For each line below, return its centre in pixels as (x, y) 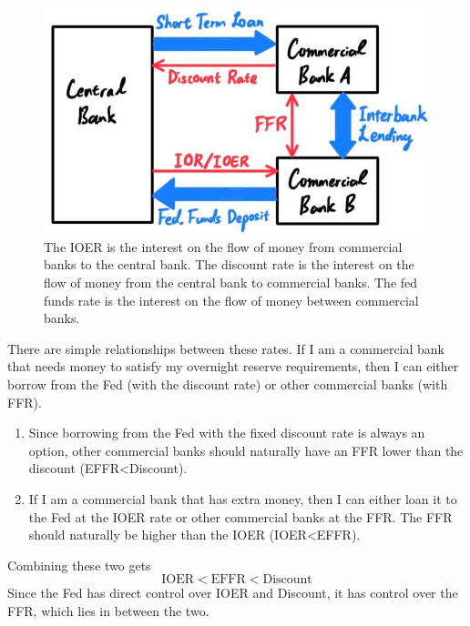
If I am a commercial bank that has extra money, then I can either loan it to (243, 498)
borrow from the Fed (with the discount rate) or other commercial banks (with (228, 384)
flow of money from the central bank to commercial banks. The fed (231, 283)
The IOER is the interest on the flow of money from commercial (223, 246)
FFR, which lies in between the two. (108, 610)
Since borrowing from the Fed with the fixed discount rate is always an (227, 433)
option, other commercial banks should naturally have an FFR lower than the (246, 450)
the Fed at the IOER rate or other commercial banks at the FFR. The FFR (240, 516)
